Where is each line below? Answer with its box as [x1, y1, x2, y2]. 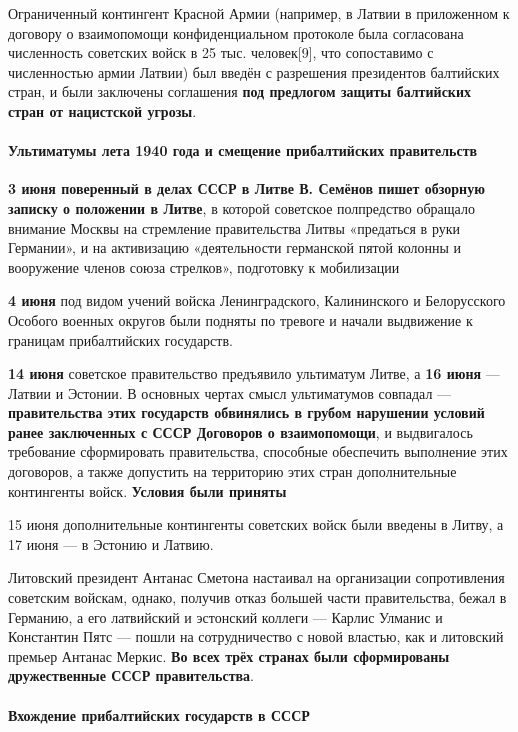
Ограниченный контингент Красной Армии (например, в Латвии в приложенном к [8, 3, 510, 23]
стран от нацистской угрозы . [8, 100, 197, 121]
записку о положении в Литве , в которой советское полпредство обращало [8, 197, 475, 218]
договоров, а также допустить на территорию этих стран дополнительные [8, 461, 457, 482]
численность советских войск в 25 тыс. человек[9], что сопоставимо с [8, 42, 434, 63]
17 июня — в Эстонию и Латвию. [8, 533, 214, 554]
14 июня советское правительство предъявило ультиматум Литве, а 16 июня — [8, 363, 500, 384]
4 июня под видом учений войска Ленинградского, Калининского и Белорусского [8, 290, 506, 311]
